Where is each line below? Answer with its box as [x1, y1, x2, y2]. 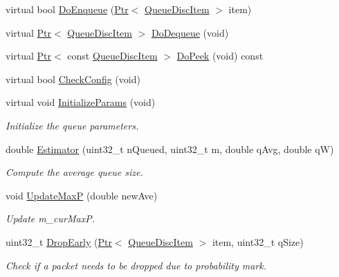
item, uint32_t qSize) [212, 234, 304, 249]
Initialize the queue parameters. [6, 118, 139, 132]
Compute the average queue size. [6, 165, 143, 179]
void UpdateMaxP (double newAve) [6, 188, 158, 202]
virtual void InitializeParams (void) [6, 95, 156, 109]
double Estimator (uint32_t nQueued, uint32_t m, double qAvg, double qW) [6, 141, 334, 156]
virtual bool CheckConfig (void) [6, 71, 140, 86]
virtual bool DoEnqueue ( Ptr [6, 2, 129, 16]
